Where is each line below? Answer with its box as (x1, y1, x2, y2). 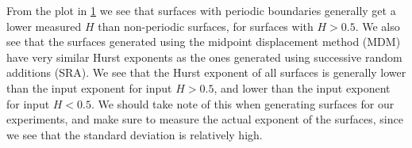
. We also (355, 17, 400, 34)
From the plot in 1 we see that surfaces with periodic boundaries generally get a (6, 2, 396, 18)
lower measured (6, 17, 82, 34)
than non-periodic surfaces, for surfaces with (98, 17, 314, 34)
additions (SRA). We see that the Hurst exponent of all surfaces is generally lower (6, 64, 406, 81)
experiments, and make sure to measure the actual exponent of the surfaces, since (6, 111, 403, 127)
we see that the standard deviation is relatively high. (6, 126, 263, 142)
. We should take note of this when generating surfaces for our (91, 95, 395, 112)
